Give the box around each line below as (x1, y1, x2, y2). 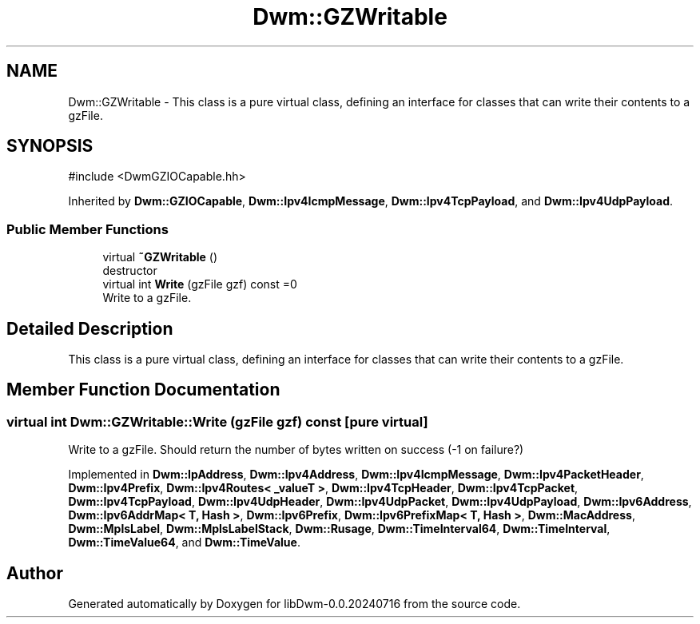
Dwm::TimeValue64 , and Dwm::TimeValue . (68, 535, 300, 550)
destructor (102, 264, 157, 278)
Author (6, 562, 63, 583)
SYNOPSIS (6, 136, 93, 157)
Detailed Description (6, 318, 173, 339)
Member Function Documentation (6, 380, 280, 400)
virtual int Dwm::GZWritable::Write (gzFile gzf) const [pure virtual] (6, 413, 428, 430)
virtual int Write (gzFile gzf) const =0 (102, 277, 297, 292)
